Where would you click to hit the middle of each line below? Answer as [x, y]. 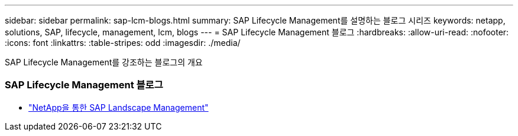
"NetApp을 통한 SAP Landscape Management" [119, 107]
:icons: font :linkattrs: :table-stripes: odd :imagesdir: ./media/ [123, 43]
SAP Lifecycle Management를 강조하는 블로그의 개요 [104, 62]
